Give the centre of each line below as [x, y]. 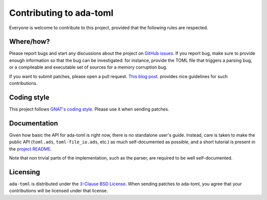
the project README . [30, 149]
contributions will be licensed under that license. [59, 191]
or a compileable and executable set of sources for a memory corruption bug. [88, 67]
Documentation [34, 123]
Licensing [25, 172]
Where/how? [30, 42]
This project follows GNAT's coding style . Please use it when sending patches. [89, 109]
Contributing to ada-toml [61, 13]
